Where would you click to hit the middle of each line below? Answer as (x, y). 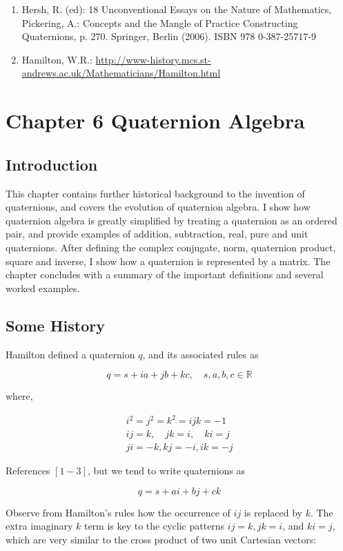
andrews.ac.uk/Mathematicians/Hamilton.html (121, 73)
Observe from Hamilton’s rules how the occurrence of (118, 512)
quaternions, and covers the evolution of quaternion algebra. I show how (158, 207)
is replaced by (273, 512)
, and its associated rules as (200, 354)
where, (19, 396)
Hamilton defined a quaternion (70, 354)
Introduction (52, 164)
